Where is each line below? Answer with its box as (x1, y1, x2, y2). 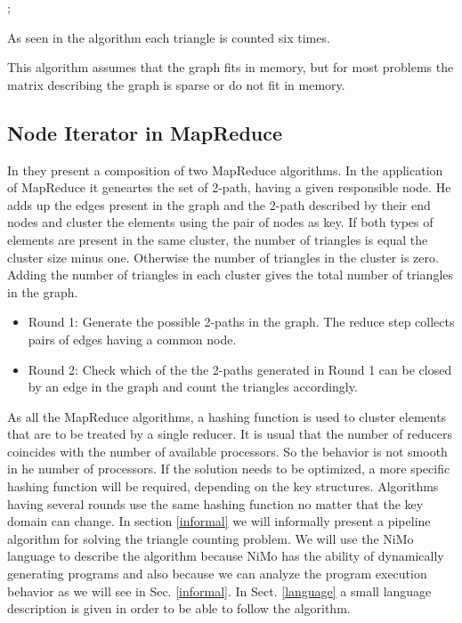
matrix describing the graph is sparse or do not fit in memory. (7, 75, 345, 93)
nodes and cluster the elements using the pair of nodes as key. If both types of (7, 213, 434, 231)
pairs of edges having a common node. (28, 329, 237, 348)
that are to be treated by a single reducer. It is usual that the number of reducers (7, 425, 452, 443)
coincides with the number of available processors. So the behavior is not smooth (7, 441, 448, 460)
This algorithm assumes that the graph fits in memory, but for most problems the (7, 58, 454, 77)
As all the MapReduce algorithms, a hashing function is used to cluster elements (7, 407, 447, 425)
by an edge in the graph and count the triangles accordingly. (28, 377, 358, 396)
